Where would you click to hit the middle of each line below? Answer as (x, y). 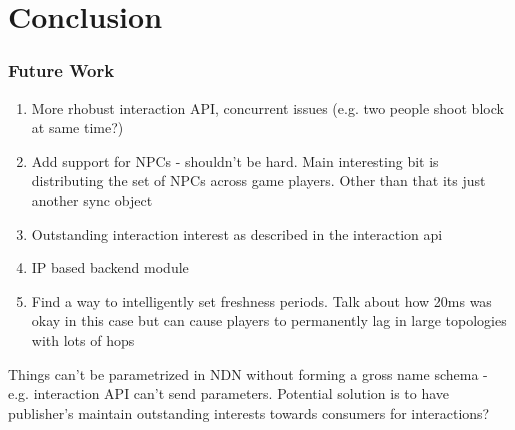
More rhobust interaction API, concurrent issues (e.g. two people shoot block (267, 107)
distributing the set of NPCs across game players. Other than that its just (258, 180)
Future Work (61, 70)
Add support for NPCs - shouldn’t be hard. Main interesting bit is (235, 160)
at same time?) (77, 127)
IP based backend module (110, 267)
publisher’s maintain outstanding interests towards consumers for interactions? (249, 412)
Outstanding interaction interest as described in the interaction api (237, 233)
